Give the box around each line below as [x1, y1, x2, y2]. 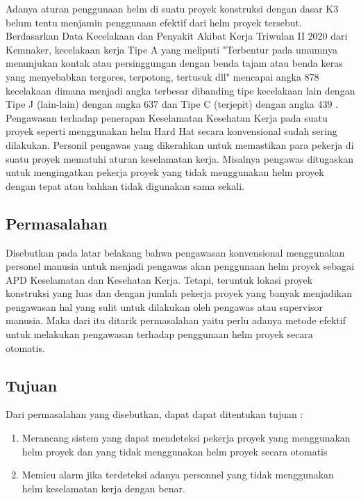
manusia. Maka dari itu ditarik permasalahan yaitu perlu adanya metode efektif [6, 313, 346, 328]
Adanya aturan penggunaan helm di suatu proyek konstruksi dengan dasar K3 [6, 1, 339, 15]
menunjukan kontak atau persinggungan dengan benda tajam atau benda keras [6, 56, 343, 70]
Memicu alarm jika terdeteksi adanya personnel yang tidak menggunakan [22, 467, 334, 482]
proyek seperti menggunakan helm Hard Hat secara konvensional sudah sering [6, 124, 337, 138]
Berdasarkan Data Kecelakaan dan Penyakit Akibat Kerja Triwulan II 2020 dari [6, 29, 348, 43]
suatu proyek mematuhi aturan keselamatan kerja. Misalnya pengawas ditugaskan [6, 151, 354, 166]
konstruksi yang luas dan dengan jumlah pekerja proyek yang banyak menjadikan [6, 286, 352, 300]
